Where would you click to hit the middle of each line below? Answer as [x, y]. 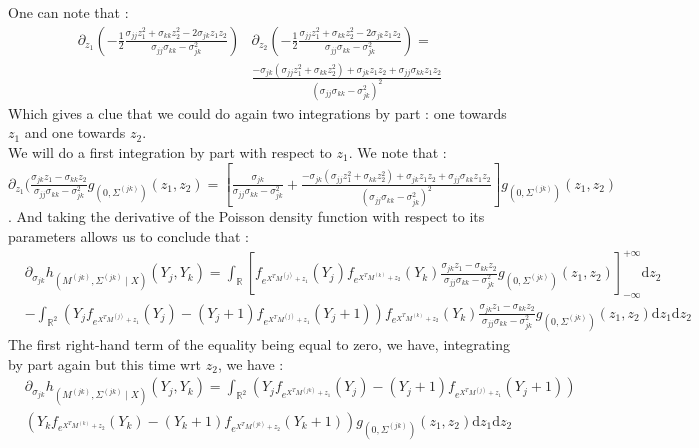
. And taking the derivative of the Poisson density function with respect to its [246, 216]
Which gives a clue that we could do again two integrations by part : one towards [257, 112]
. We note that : [397, 152]
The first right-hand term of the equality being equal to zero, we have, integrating [259, 344]
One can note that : [68, 12]
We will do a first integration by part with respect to [170, 152]
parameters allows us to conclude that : [129, 235]
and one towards [75, 132]
